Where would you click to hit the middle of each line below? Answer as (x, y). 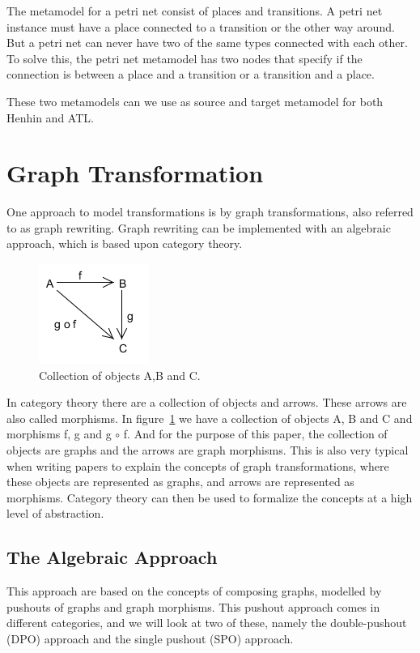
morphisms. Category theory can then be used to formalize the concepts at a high (210, 497)
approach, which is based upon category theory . (125, 243)
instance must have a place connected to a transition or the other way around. (201, 26)
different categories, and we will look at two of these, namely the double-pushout (207, 623)
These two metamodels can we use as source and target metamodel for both (195, 101)
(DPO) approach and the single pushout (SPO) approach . (150, 638)
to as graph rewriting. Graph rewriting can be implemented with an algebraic (199, 227)
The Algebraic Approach (112, 557)
